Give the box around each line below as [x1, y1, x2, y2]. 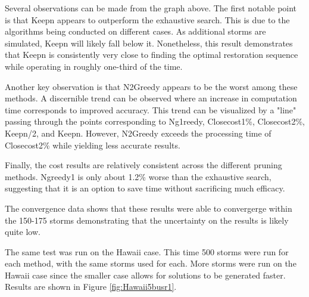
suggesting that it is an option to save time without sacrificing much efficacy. [5, 182, 285, 194]
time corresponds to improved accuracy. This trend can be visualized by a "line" [5, 103, 296, 116]
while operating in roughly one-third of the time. [5, 60, 183, 72]
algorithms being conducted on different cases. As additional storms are [5, 25, 266, 38]
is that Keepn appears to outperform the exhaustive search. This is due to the [5, 13, 290, 26]
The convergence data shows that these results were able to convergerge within [5, 202, 292, 214]
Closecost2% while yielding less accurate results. [5, 138, 180, 151]
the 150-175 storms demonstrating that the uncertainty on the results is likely [5, 214, 289, 226]
